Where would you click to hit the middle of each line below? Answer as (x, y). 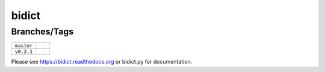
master (24, 46)
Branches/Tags (42, 32)
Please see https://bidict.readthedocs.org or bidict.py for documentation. (102, 62)
